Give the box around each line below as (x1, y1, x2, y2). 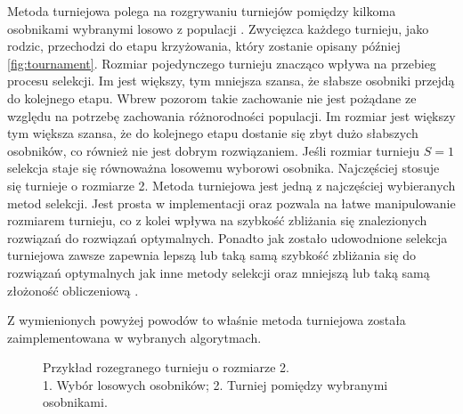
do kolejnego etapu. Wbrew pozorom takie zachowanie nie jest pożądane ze (7, 88, 417, 107)
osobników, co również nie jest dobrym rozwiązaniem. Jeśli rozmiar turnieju (7, 141, 420, 159)
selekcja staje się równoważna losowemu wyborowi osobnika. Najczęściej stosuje (7, 158, 440, 177)
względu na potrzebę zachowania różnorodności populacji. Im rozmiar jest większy (7, 106, 456, 125)
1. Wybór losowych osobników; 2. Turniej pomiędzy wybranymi (43, 375, 388, 394)
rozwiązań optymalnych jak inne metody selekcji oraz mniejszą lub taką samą (7, 263, 430, 281)
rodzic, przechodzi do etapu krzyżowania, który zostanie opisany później (7, 37, 401, 55)
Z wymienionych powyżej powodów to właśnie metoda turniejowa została (7, 311, 406, 329)
